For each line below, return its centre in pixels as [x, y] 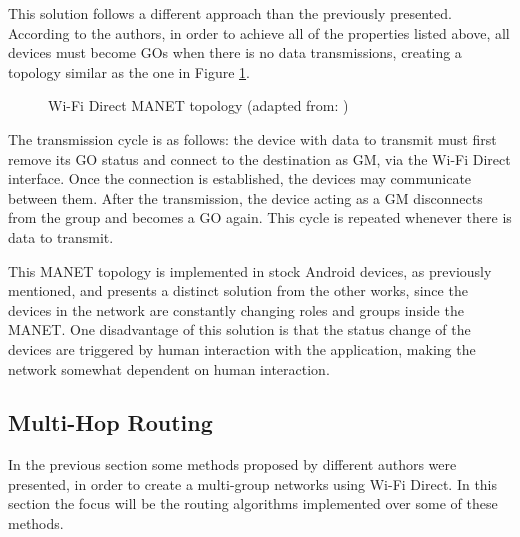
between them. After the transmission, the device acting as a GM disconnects [245, 197]
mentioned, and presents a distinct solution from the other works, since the [238, 290]
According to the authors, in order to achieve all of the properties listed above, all [259, 32]
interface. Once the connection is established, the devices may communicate [240, 178]
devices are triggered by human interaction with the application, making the [242, 348]
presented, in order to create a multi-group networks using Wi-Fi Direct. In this [253, 483]
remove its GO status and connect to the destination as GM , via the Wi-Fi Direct [259, 158]
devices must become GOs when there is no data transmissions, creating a [235, 52]
